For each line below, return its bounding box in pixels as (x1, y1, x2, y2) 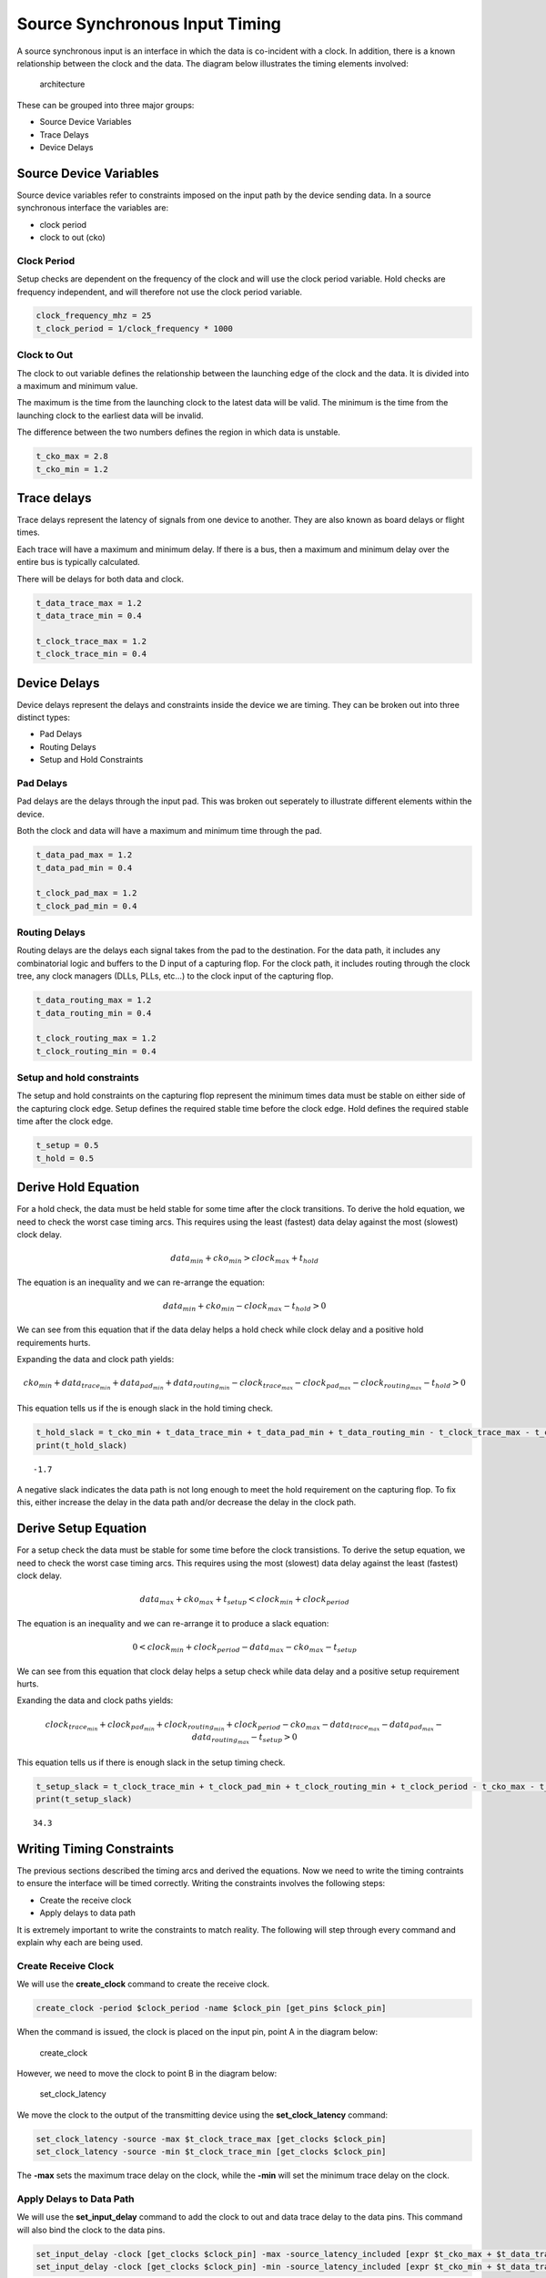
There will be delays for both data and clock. (16, 573, 184, 584)
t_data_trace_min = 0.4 (35, 611, 143, 621)
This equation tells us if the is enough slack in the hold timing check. (16, 1403, 273, 1414)
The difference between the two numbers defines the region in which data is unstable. (16, 426, 341, 437)
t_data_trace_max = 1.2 (35, 598, 143, 608)
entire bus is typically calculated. (16, 557, 140, 568)
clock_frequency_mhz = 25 (35, 311, 152, 321)
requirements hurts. (16, 1337, 91, 1348)
